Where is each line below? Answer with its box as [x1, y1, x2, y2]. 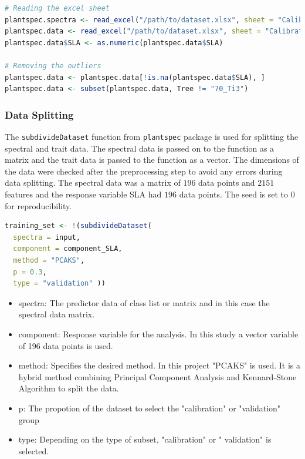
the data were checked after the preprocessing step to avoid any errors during [5, 165, 283, 177]
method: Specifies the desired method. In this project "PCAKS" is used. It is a [18, 359, 300, 371]
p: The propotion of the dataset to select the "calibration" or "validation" [18, 401, 281, 414]
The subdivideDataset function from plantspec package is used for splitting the [5, 130, 299, 142]
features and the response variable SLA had [5, 188, 162, 200]
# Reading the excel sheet [5, 4, 110, 12]
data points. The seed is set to [179, 188, 289, 200]
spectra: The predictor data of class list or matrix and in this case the [18, 296, 270, 309]
